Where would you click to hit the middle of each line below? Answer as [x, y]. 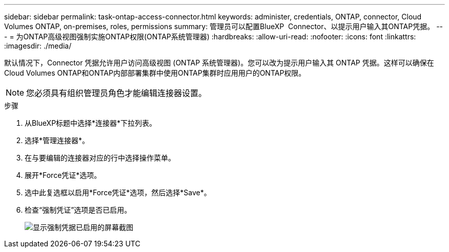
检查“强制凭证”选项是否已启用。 [78, 210]
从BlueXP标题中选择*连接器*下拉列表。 [91, 123]
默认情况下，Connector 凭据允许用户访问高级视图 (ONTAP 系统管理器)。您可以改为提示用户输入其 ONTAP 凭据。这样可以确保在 [219, 63]
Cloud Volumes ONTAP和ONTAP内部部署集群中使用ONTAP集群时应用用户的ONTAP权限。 [155, 73]
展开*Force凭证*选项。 [63, 175]
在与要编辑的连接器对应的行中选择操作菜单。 [100, 158]
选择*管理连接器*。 [57, 140]
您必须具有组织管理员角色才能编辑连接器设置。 [117, 93]
